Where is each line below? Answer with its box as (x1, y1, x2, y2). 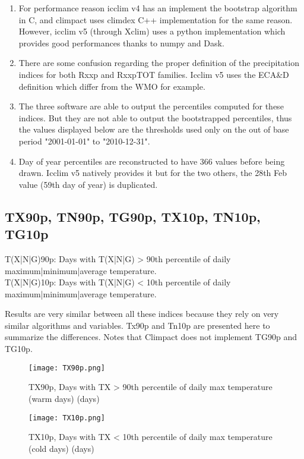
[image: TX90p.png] (28, 363, 105, 372)
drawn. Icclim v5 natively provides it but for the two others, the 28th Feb (18, 166, 287, 179)
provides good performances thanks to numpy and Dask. (18, 36, 224, 49)
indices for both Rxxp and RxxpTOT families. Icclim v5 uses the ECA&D (18, 68, 289, 80)
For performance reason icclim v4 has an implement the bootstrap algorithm (18, 2, 297, 14)
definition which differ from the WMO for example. (18, 80, 205, 92)
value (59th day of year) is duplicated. (18, 178, 158, 190)
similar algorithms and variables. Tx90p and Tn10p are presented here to (5, 319, 270, 331)
